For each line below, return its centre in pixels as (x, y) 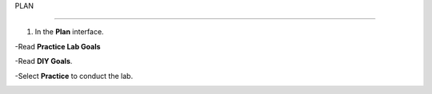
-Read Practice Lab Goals (58, 46)
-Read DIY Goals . (44, 61)
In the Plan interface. (69, 32)
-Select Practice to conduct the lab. (74, 76)
